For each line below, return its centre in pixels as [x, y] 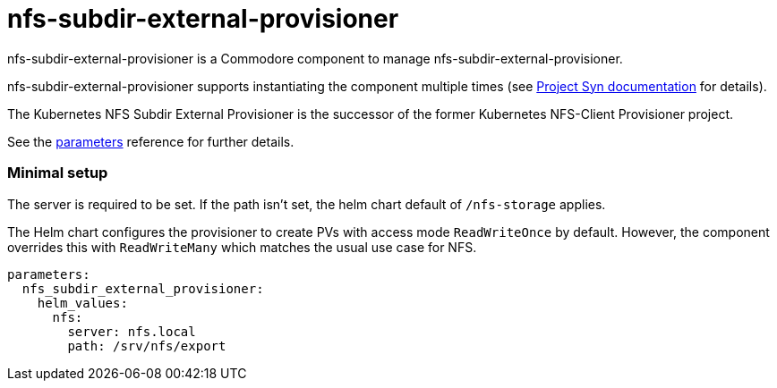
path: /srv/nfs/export [147, 346]
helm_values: [82, 303]
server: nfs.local [132, 331]
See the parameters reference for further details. [151, 141]
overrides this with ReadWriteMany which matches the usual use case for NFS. [242, 247]
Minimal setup [58, 173]
